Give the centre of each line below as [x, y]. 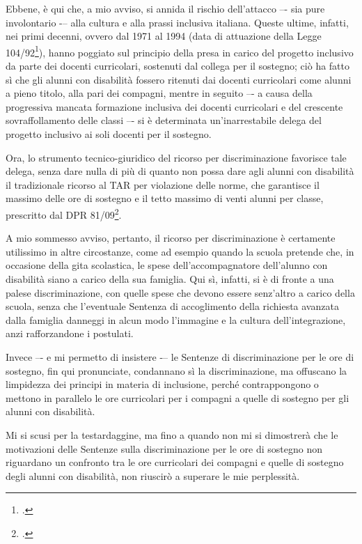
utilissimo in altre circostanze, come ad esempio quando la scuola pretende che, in [180, 251]
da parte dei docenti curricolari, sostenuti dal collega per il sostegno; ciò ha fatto [178, 66]
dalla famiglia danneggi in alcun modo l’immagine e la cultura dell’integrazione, [176, 319]
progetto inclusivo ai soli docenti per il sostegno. [109, 134]
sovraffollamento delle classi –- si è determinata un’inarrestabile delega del [164, 120]
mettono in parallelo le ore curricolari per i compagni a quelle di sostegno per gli [178, 397]
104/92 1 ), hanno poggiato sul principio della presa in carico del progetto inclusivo [180, 51]
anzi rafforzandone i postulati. [70, 333]
